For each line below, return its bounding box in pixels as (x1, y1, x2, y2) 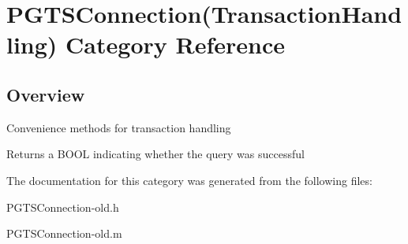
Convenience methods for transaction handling (6, 119, 231, 135)
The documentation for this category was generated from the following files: (6, 172, 372, 188)
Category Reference (66, 28, 285, 61)
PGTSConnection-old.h (6, 198, 119, 215)
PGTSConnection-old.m (6, 225, 122, 242)
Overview (6, 82, 85, 106)
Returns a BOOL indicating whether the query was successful (6, 146, 305, 162)
